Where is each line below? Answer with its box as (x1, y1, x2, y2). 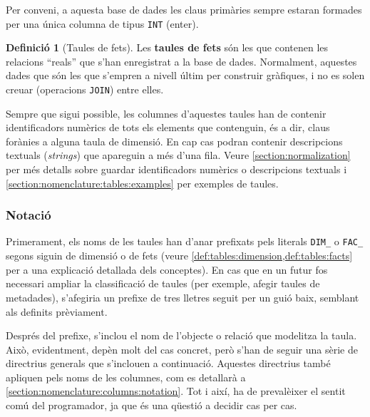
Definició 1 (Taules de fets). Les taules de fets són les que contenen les (6, 40, 329, 55)
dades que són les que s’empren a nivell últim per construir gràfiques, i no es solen (6, 68, 365, 83)
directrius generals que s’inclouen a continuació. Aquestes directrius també (6, 356, 331, 371)
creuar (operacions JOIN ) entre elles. (6, 82, 164, 97)
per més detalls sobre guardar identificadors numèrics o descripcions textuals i (6, 162, 347, 177)
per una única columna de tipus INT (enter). (6, 16, 199, 31)
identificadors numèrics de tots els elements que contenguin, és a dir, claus (6, 120, 330, 135)
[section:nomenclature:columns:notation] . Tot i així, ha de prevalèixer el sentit (6, 383, 346, 398)
